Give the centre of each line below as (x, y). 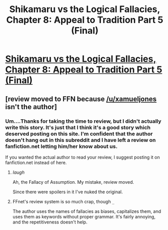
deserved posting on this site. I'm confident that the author (79, 133)
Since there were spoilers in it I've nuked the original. (68, 192)
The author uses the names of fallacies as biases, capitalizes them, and (87, 211)
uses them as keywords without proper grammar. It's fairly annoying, (84, 216)
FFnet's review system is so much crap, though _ (63, 201)
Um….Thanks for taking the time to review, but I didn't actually (83, 121)
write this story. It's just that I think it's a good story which (78, 127)
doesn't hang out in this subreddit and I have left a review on (81, 140)
